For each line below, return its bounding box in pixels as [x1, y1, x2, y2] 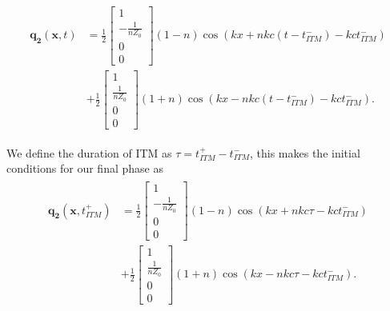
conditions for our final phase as [6, 160, 163, 177]
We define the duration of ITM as [6, 144, 172, 161]
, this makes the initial [250, 144, 360, 161]
